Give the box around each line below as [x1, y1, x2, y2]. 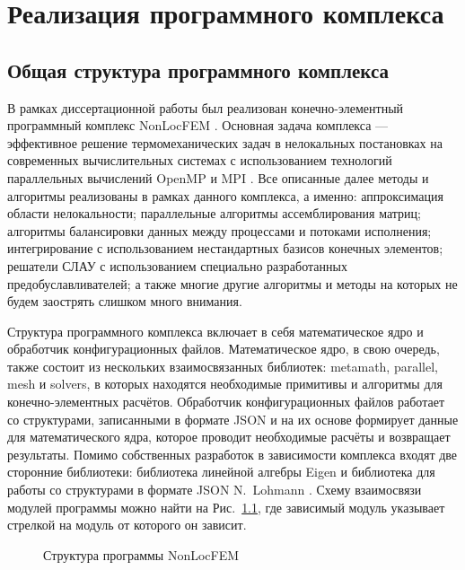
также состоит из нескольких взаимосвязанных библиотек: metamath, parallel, [7, 356, 438, 375]
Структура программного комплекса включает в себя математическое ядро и [7, 321, 424, 340]
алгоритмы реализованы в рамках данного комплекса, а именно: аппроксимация [7, 186, 443, 205]
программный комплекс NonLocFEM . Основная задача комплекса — [7, 116, 389, 135]
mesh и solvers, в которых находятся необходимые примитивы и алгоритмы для [7, 374, 443, 393]
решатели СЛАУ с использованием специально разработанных [7, 256, 347, 275]
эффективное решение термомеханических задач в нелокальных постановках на [7, 133, 443, 152]
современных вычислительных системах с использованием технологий [7, 151, 392, 170]
